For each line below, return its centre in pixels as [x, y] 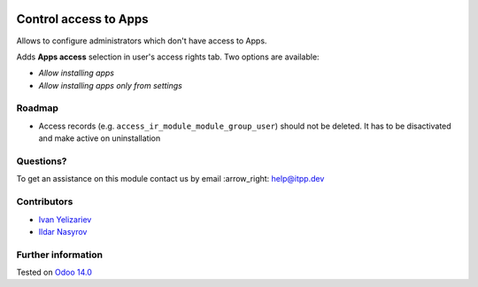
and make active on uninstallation [100, 138]
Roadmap [38, 108]
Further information [60, 254]
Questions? [42, 161]
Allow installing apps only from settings [111, 85]
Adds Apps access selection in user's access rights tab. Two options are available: [168, 57]
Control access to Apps [82, 19]
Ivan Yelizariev [65, 219]
